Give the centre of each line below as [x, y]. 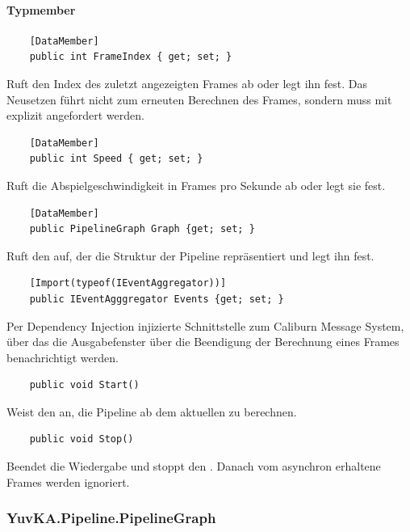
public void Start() [84, 385]
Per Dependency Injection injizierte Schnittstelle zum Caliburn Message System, [205, 325]
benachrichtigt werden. [63, 357]
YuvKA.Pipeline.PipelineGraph [111, 518]
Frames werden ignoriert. [68, 481]
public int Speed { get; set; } [116, 159]
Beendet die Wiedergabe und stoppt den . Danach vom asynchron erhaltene [194, 466]
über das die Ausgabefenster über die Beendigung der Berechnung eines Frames [203, 342]
